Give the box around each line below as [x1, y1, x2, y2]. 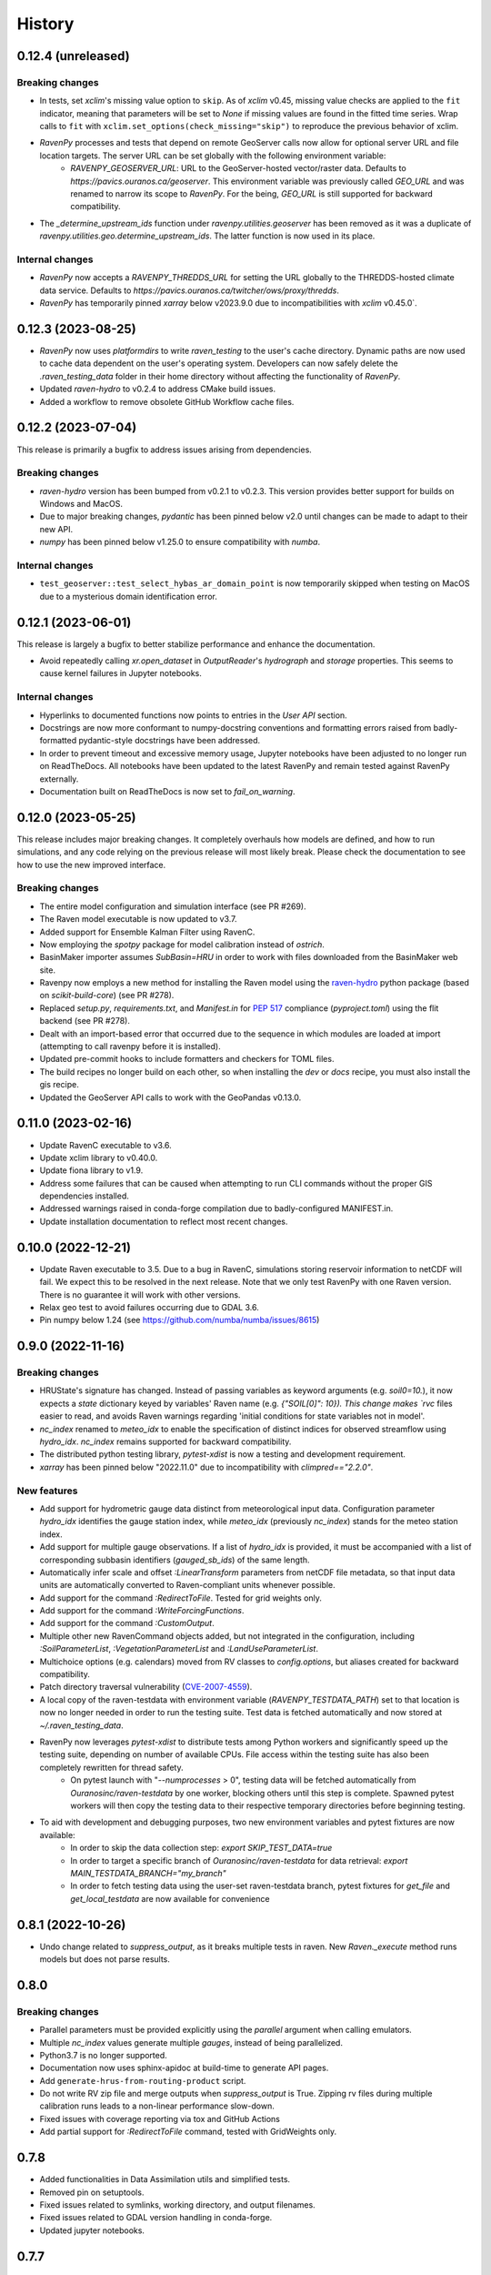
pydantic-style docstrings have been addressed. [78, 735, 261, 746]
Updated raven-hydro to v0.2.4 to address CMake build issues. [39, 383, 276, 395]
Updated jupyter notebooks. [39, 2225, 145, 2236]
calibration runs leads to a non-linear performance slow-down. [39, 2100, 275, 2111]
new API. [39, 523, 73, 534]
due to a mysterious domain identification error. [39, 591, 217, 602]
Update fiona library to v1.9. [39, 1165, 144, 1176]
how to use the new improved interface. [16, 859, 166, 870]
